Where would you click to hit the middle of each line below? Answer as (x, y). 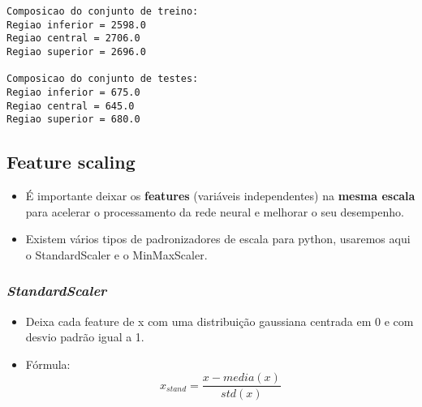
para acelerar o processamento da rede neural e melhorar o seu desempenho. (215, 211)
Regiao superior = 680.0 (73, 120)
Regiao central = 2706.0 (73, 39)
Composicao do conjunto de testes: (103, 79)
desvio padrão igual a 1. (85, 337)
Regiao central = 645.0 (71, 106)
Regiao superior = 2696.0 (76, 51)
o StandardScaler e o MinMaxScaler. (116, 254)
